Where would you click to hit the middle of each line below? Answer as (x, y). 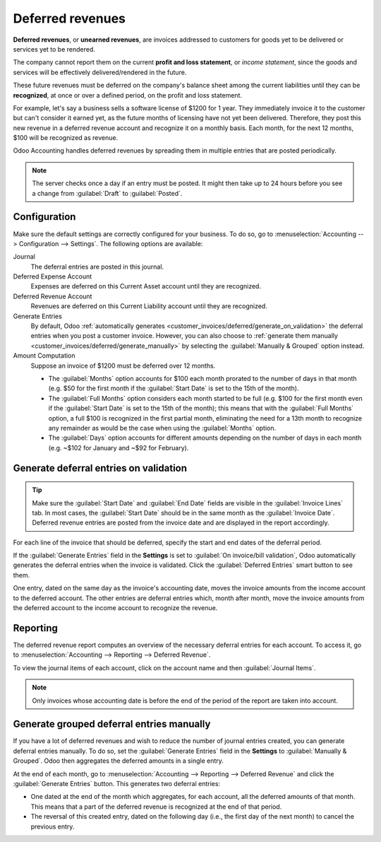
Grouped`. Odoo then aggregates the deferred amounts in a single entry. (118, 761)
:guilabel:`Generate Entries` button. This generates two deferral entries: (117, 783)
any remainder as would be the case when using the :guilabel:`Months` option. (162, 428)
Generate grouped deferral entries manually (112, 724)
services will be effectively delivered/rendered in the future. (100, 72)
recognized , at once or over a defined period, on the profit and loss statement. (128, 95)
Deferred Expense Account (53, 276)
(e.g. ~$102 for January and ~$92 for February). (119, 448)
